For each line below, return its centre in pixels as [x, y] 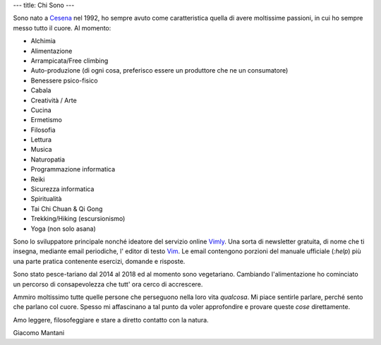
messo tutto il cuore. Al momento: [62, 28]
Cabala [41, 90]
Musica [41, 150]
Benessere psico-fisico [64, 80]
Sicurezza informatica [62, 189]
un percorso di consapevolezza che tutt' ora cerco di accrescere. [108, 284]
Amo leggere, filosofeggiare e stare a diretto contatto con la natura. [111, 320]
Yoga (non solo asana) [64, 229]
